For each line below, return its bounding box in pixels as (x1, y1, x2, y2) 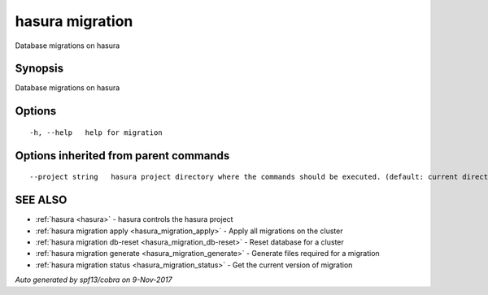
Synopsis (15, 62, 64, 76)
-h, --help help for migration (29, 128, 163, 137)
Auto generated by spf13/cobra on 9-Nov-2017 (15, 275, 172, 284)
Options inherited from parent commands (15, 149, 230, 163)
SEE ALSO (15, 193, 68, 207)
